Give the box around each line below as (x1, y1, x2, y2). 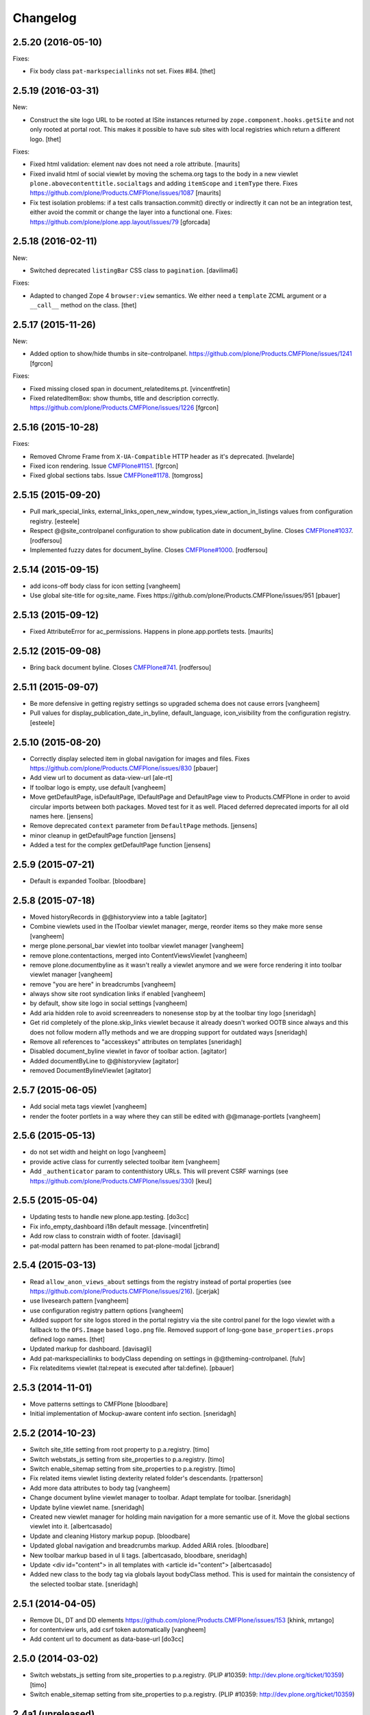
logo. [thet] (29, 134, 62, 143)
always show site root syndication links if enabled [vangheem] (29, 990, 206, 998)
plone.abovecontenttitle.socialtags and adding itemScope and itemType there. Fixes (29, 179, 298, 188)
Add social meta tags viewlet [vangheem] (29, 1102, 147, 1111)
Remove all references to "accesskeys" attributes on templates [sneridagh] (29, 1038, 242, 1046)
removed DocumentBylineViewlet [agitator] (29, 1067, 151, 1075)
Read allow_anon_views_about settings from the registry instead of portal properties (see (29, 1277, 291, 1286)
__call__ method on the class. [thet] (29, 301, 137, 309)
